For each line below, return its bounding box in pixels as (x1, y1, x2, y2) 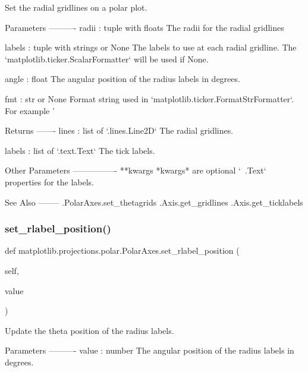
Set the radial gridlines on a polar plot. (5, 1, 147, 13)
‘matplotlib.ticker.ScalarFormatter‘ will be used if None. (5, 52, 209, 65)
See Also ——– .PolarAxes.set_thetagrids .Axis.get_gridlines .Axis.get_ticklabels (5, 196, 303, 208)
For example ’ (5, 104, 55, 116)
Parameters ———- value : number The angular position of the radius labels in (5, 344, 294, 357)
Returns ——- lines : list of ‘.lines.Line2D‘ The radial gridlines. (5, 124, 234, 137)
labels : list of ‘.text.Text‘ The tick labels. (5, 144, 155, 156)
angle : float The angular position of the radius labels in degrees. (5, 72, 240, 85)
